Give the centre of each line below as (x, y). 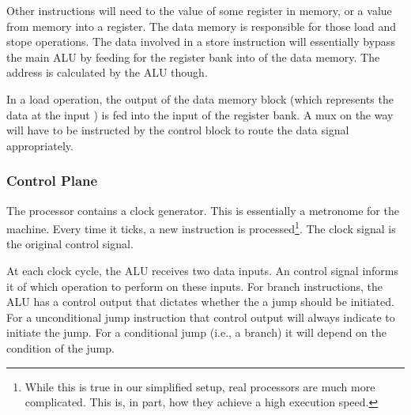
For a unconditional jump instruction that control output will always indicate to (201, 317)
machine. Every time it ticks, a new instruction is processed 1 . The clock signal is (201, 227)
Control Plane (52, 181)
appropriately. (40, 145)
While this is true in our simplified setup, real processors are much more (200, 386)
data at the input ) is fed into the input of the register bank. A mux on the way (200, 114)
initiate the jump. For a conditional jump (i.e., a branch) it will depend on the (197, 332)
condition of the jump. (60, 347)
